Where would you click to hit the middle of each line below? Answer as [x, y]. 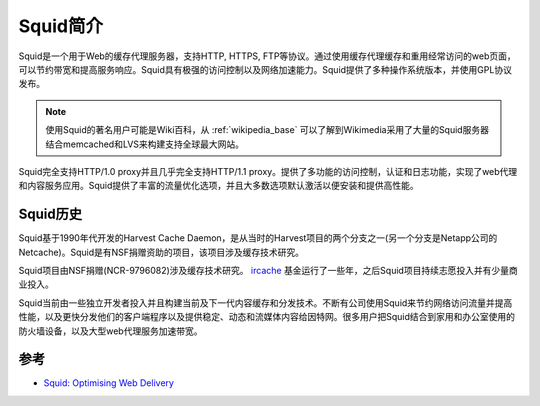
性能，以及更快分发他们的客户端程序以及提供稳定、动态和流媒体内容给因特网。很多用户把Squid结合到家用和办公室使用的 [266, 317]
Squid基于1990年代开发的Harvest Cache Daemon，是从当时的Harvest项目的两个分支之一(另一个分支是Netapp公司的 [258, 238]
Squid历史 [50, 214]
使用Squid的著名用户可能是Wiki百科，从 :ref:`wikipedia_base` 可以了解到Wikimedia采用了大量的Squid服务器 [267, 130]
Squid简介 [61, 26]
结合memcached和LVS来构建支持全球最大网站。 [145, 144]
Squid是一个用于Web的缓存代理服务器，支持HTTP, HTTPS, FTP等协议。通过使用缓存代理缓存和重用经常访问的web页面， [267, 56]
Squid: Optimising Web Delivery [109, 383]
